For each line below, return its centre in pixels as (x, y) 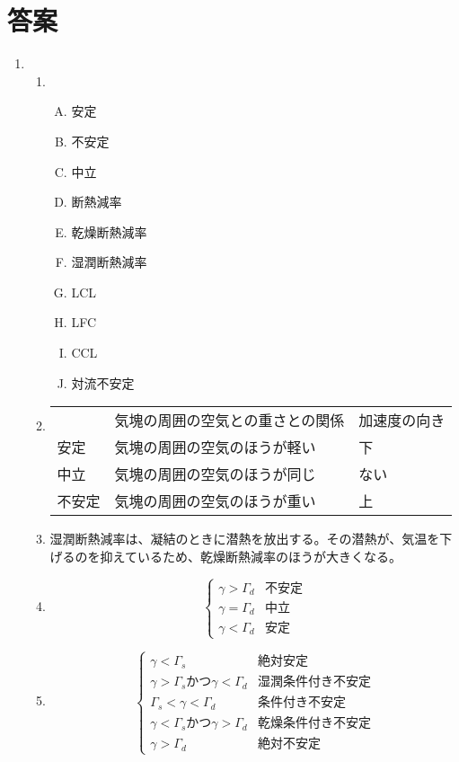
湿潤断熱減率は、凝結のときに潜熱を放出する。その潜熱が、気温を (245, 539)
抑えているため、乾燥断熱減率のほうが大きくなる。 (251, 556)
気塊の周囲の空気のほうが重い (215, 501)
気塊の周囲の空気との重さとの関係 (229, 421)
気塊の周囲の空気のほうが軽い (215, 447)
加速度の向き (402, 421)
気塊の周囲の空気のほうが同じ (215, 474)
